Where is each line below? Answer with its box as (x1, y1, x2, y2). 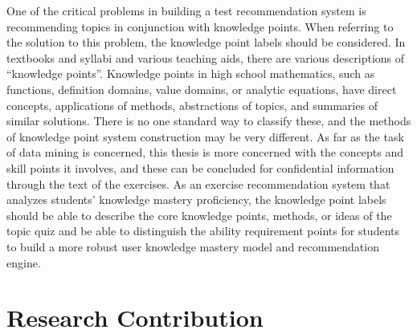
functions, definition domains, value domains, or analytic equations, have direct (6, 80, 397, 97)
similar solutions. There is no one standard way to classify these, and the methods (6, 112, 411, 129)
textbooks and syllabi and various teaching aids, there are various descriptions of (6, 49, 405, 66)
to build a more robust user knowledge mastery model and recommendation (6, 238, 379, 255)
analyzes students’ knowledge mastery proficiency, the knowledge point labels (6, 191, 386, 208)
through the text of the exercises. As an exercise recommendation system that (6, 175, 390, 192)
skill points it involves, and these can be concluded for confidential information (6, 159, 395, 176)
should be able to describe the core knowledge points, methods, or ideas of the (6, 206, 392, 223)
